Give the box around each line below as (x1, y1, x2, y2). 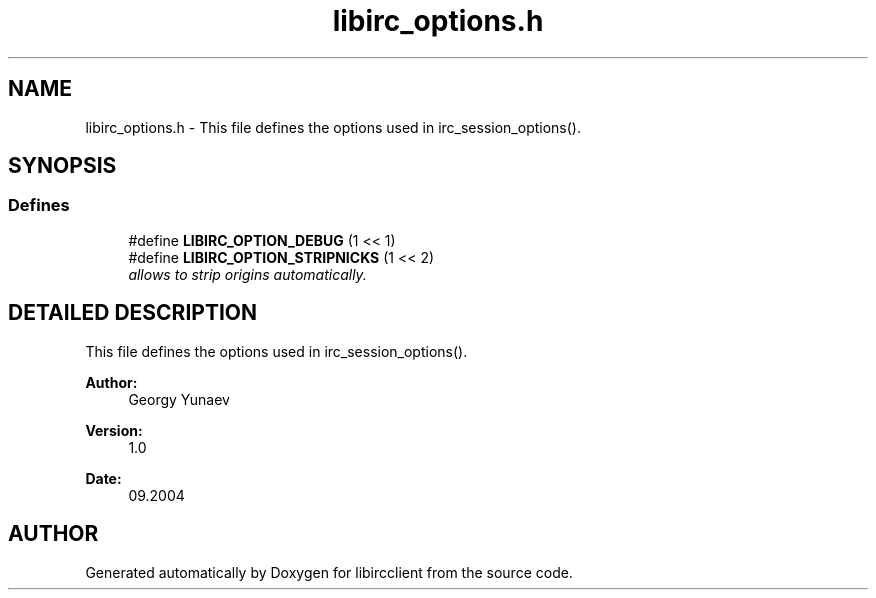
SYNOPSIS (8, 153, 117, 179)
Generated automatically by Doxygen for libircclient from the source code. (85, 563, 573, 581)
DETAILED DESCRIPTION (8, 300, 258, 326)
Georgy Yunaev (128, 390, 230, 408)
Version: (85, 421, 143, 439)
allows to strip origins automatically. (128, 265, 367, 283)
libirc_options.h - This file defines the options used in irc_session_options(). (85, 118, 581, 136)
